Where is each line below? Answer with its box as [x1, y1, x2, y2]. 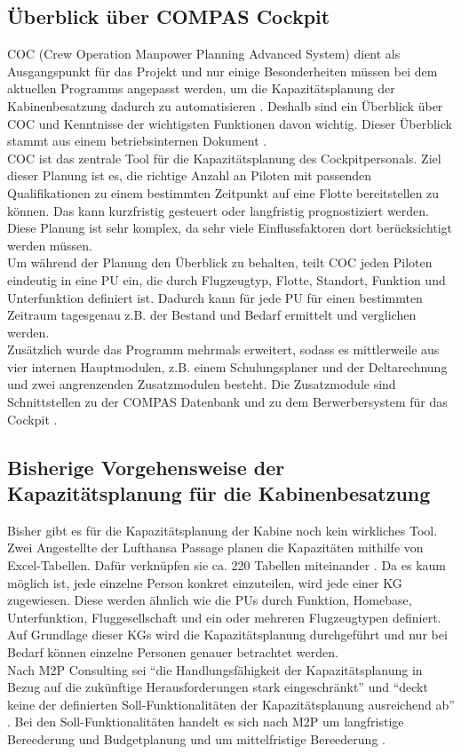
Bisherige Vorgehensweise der [7, 453, 285, 480]
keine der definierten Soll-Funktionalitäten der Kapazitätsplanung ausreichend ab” [7, 694, 455, 713]
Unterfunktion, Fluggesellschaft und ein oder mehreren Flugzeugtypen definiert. [7, 607, 441, 626]
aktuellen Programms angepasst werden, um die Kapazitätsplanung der [7, 79, 395, 98]
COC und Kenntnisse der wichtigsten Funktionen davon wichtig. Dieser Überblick [7, 114, 452, 132]
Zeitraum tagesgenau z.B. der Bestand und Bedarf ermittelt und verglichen [7, 306, 417, 324]
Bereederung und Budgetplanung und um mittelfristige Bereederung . [7, 729, 385, 748]
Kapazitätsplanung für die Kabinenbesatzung [7, 480, 431, 507]
